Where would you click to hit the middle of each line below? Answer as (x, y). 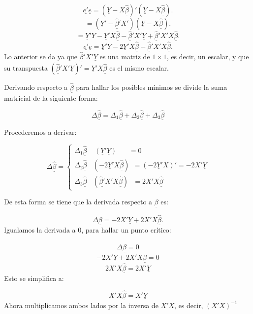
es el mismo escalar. (139, 68)
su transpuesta (26, 68)
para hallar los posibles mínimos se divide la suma (152, 87)
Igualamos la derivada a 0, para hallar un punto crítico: (88, 230)
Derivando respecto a (36, 87)
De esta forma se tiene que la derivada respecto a (78, 202)
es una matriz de (125, 57)
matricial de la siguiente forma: (51, 98)
